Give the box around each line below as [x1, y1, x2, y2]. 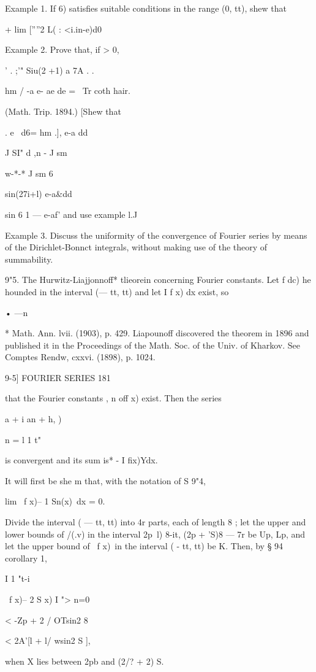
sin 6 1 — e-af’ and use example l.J [5, 207, 138, 220]
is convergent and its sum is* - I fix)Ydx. [5, 454, 158, 466]
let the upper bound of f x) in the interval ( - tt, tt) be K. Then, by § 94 [5, 539, 284, 552]
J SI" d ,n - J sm [5, 146, 67, 159]
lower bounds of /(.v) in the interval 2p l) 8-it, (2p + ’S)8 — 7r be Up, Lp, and [5, 527, 306, 540]
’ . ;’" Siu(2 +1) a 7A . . [5, 63, 94, 76]
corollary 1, [5, 551, 47, 564]
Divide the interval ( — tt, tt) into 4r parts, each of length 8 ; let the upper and [5, 516, 306, 528]
